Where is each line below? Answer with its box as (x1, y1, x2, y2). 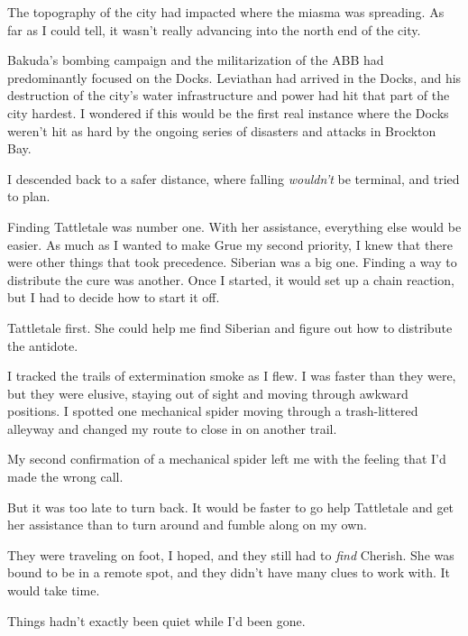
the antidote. (7, 336, 78, 355)
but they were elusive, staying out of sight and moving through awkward (7, 383, 408, 402)
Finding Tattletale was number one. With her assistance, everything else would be (7, 217, 462, 235)
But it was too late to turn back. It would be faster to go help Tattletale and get (7, 497, 454, 516)
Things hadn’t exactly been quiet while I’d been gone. (7, 611, 306, 630)
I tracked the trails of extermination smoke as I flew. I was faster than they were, (7, 366, 456, 385)
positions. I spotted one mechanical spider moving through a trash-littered (7, 401, 418, 420)
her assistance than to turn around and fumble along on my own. (7, 515, 367, 534)
